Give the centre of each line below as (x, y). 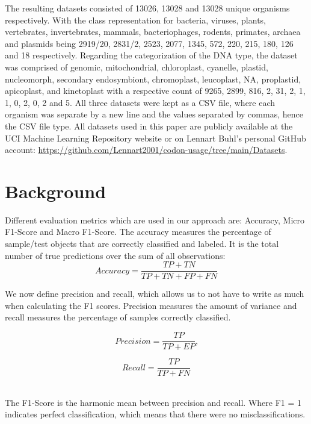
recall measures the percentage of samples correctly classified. (118, 317)
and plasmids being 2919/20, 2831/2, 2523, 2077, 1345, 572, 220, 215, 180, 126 (149, 43)
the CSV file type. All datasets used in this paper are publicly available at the (149, 126)
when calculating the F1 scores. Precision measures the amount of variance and (151, 305)
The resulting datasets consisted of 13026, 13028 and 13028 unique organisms (147, 8)
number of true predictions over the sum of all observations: (115, 255)
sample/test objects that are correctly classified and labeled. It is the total (142, 244)
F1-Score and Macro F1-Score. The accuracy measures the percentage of (138, 232)
